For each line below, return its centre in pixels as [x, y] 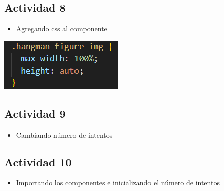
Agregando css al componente [61, 28]
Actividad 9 [35, 113]
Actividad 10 [38, 162]
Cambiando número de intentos [64, 134]
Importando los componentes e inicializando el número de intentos [118, 183]
